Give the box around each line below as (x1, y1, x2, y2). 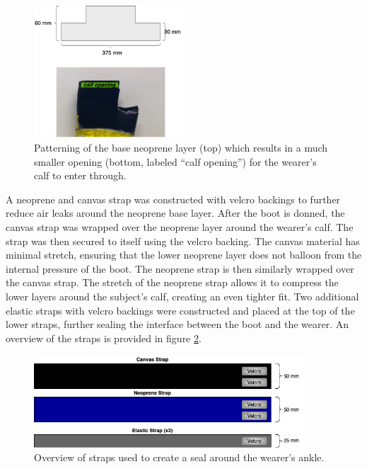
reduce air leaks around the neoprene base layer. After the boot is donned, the (6, 205, 345, 220)
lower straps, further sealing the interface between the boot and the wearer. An (6, 317, 349, 332)
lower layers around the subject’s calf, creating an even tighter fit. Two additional (6, 288, 359, 303)
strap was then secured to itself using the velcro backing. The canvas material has (6, 233, 360, 248)
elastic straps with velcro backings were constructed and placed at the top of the (6, 303, 355, 317)
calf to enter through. (34, 168, 127, 183)
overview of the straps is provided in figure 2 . (6, 330, 202, 345)
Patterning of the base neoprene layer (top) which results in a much (34, 140, 328, 155)
